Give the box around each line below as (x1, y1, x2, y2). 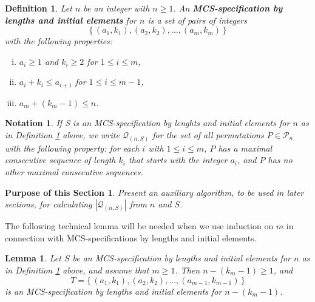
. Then (175, 264, 200, 277)
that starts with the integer (128, 153, 228, 166)
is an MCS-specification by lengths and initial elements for (5, 284, 222, 297)
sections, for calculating (5, 198, 92, 210)
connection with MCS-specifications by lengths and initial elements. (5, 231, 257, 244)
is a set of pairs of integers (147, 13, 247, 26)
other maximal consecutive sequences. (5, 166, 143, 178)
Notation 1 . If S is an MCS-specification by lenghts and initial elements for (5, 116, 290, 129)
